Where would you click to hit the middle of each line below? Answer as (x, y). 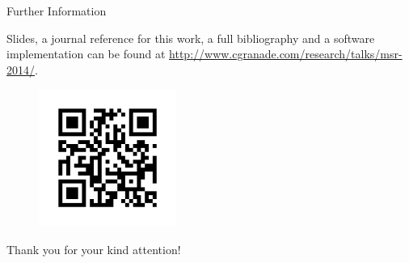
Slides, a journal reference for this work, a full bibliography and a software (191, 38)
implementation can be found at (86, 54)
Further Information (57, 11)
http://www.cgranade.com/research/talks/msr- (286, 54)
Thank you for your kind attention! (94, 249)
